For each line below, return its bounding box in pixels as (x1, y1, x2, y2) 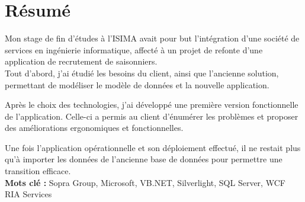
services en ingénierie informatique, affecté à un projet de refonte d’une (5, 43, 263, 56)
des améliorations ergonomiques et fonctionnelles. (5, 121, 184, 134)
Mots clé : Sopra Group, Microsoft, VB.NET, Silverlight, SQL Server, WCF (5, 176, 285, 188)
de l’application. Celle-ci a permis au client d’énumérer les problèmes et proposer (5, 110, 298, 122)
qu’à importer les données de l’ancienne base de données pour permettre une (5, 153, 282, 165)
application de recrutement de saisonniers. (5, 55, 158, 68)
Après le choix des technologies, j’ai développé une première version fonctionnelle (5, 98, 298, 111)
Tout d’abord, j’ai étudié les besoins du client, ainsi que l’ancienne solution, (5, 66, 279, 79)
